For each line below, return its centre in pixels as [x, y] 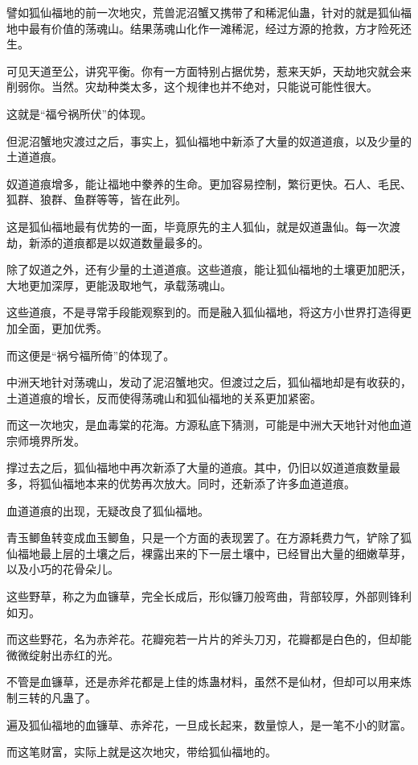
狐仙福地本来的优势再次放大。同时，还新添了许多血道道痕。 [197, 484]
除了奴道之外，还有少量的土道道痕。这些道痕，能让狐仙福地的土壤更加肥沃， [209, 269]
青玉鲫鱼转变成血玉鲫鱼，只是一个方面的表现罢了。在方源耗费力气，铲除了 [203, 538]
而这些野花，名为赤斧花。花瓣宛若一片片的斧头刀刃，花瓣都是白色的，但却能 [209, 639]
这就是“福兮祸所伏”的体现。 [80, 113]
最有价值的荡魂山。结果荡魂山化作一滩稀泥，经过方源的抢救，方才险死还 [220, 28]
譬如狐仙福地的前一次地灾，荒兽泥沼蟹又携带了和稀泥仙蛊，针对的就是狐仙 [203, 12]
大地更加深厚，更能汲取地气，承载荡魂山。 [119, 285]
